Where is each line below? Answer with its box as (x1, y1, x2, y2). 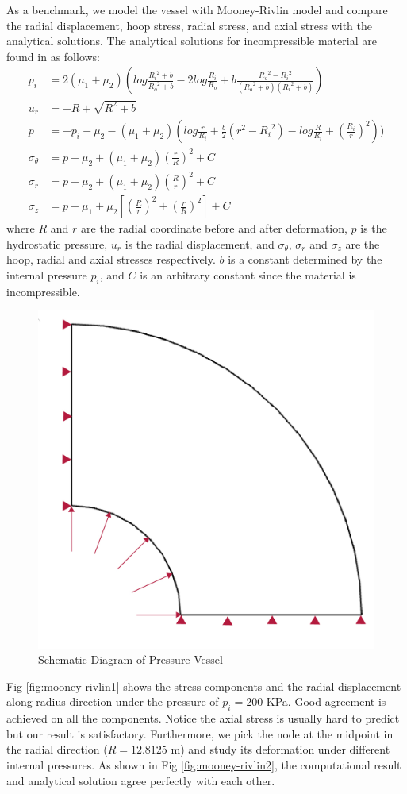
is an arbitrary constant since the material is (140, 267, 356, 283)
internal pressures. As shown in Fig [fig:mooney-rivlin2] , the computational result (6, 757, 401, 773)
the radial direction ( (6, 741, 108, 757)
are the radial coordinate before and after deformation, (81, 220, 347, 237)
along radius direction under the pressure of (6, 693, 219, 710)
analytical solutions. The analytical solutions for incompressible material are (6, 33, 377, 49)
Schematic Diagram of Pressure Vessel (38, 651, 223, 668)
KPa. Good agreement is (266, 693, 386, 710)
